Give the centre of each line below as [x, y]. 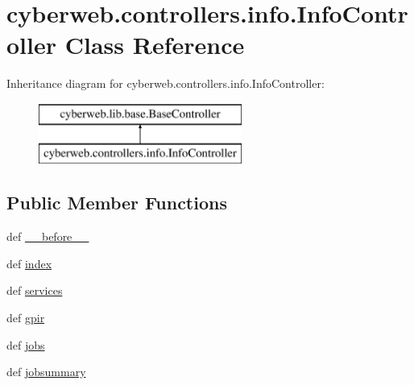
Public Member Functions [117, 203]
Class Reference [155, 45]
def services [35, 290]
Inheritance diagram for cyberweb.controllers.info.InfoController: [166, 83]
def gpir [26, 318]
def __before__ [48, 236]
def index [29, 263]
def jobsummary [46, 372]
